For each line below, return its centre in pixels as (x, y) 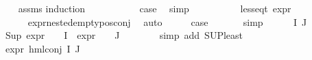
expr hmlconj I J (43, 48)
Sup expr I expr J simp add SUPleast (124, 35)
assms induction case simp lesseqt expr (155, 8)
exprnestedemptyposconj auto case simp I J (167, 21)
